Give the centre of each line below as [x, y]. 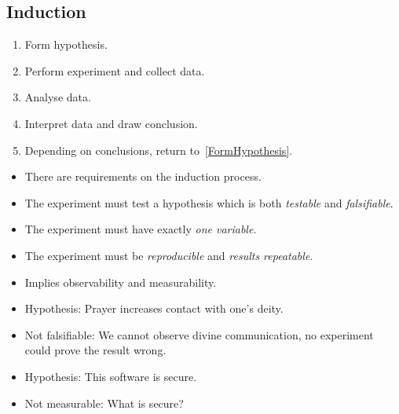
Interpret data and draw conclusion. [111, 123]
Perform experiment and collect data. [115, 70]
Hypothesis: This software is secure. [111, 376]
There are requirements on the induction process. [143, 176]
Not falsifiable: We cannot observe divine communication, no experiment [199, 334]
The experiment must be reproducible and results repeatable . [169, 255]
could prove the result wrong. [95, 350]
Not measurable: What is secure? [104, 403]
